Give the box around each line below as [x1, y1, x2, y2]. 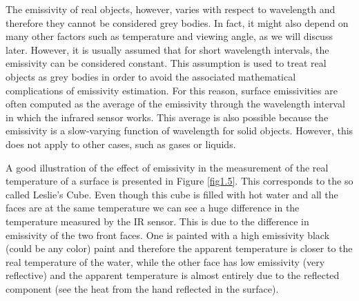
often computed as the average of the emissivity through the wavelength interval [6, 96, 345, 111]
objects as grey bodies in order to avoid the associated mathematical [6, 69, 296, 83]
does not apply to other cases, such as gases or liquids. [6, 136, 236, 151]
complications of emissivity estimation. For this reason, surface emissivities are [6, 83, 338, 97]
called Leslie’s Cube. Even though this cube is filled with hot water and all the [6, 187, 338, 201]
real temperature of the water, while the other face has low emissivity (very [6, 254, 325, 269]
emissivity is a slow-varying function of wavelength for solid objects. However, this [6, 123, 353, 138]
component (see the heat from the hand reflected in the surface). [6, 281, 279, 295]
